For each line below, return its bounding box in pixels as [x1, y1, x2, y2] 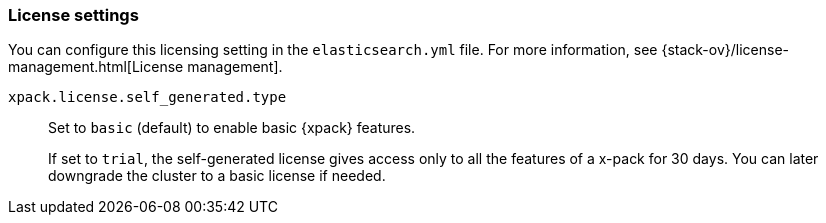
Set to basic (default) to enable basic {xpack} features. [48, 119, 416, 137]
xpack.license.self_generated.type [8, 89, 287, 106]
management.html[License [8, 58, 184, 76]
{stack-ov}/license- [661, 41, 790, 59]
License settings [8, 5, 139, 25]
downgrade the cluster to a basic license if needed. [48, 167, 386, 185]
